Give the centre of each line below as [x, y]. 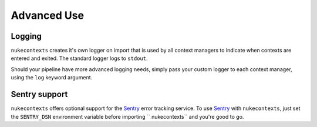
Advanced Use [48, 15]
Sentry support [39, 94]
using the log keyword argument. [52, 78]
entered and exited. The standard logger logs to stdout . [79, 58]
